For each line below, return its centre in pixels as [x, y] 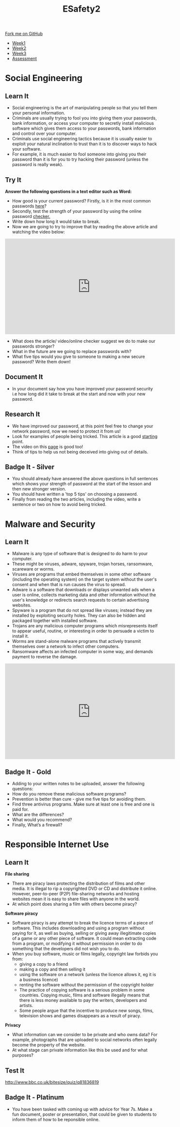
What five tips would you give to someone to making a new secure [78, 356]
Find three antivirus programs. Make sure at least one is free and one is [83, 804]
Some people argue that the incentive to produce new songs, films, [86, 1010]
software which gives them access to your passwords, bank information [84, 128]
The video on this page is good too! [48, 446]
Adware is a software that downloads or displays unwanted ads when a [83, 590]
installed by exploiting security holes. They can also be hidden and [79, 616]
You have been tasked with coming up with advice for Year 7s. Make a [82, 1109]
